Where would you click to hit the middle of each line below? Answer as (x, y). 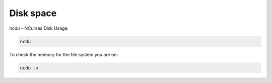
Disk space (33, 13)
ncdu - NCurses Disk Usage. (39, 28)
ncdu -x (29, 68)
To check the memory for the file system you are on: (64, 54)
